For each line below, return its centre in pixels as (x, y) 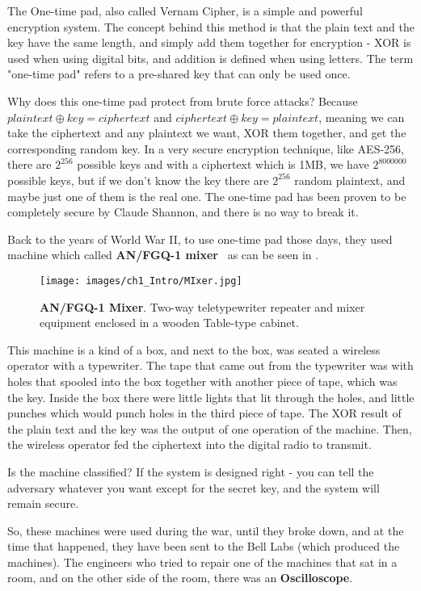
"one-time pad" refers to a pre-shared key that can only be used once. (179, 74)
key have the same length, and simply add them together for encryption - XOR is (209, 42)
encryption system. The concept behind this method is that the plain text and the (211, 26)
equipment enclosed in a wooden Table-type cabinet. (169, 323)
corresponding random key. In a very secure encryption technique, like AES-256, (206, 148)
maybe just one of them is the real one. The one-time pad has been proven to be (207, 196)
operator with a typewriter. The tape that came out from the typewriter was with (210, 365)
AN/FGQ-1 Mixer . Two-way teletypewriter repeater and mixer (202, 306)
